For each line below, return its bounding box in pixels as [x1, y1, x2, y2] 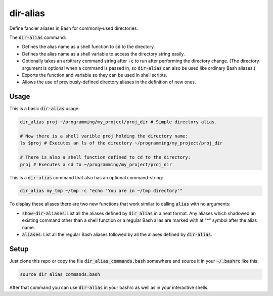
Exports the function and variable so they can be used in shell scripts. [22, 72, 167, 78]
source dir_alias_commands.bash [20, 271, 101, 277]
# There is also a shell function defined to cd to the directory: [20, 155, 191, 160]
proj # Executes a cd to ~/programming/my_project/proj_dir [20, 162, 172, 167]
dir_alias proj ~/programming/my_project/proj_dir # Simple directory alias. [20, 119, 217, 125]
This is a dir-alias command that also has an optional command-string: [9, 174, 164, 180]
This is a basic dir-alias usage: [9, 106, 80, 112]
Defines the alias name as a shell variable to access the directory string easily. [22, 51, 185, 57]
